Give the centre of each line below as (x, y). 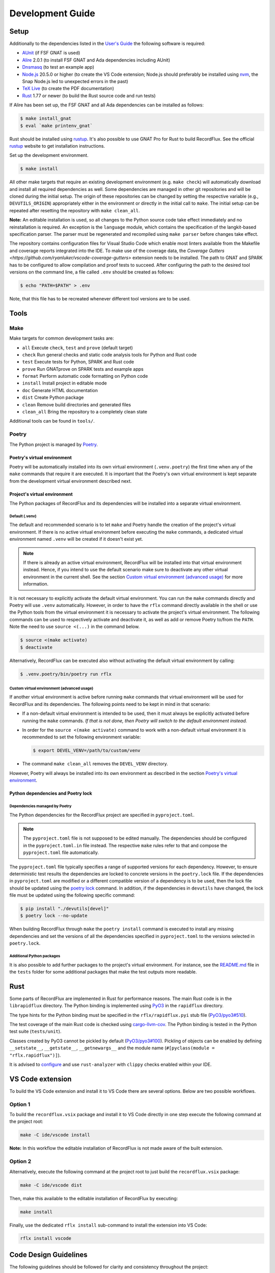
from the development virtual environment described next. (71, 481)
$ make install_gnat (46, 119)
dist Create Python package (53, 398)
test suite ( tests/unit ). (35, 1032)
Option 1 (20, 1104)
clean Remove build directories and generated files (77, 404)
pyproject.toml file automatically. (61, 852)
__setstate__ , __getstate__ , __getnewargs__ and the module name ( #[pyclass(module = (112, 1048)
